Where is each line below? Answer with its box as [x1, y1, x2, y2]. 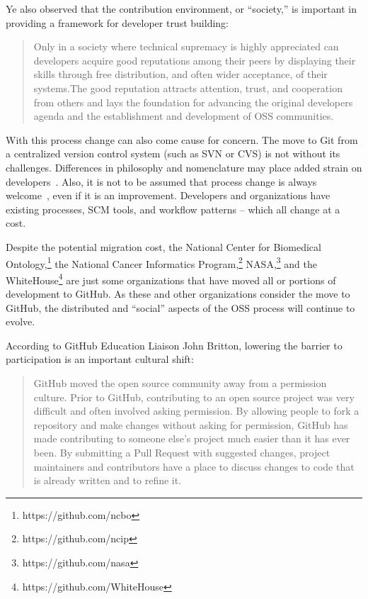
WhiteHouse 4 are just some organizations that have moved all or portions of [6, 270, 336, 287]
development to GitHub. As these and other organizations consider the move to [6, 286, 350, 301]
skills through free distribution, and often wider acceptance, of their [33, 67, 328, 82]
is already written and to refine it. [33, 473, 182, 488]
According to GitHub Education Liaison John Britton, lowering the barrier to [6, 337, 343, 352]
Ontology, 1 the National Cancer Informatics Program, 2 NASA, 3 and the [6, 254, 317, 271]
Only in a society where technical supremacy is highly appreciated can [33, 39, 339, 54]
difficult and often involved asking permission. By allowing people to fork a [33, 403, 360, 418]
